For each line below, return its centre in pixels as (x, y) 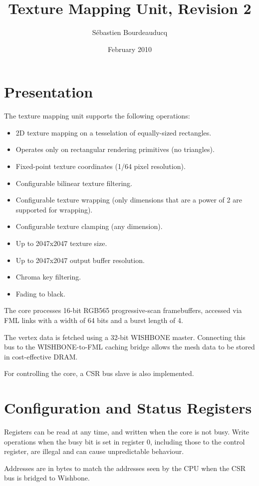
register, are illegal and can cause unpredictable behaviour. (94, 451)
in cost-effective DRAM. (41, 356)
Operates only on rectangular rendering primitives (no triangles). (115, 149)
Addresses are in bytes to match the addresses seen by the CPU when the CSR (125, 468)
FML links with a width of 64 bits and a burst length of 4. (94, 320)
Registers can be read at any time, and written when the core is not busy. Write (127, 432)
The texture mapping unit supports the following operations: (97, 116)
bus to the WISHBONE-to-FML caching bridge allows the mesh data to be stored (129, 347)
